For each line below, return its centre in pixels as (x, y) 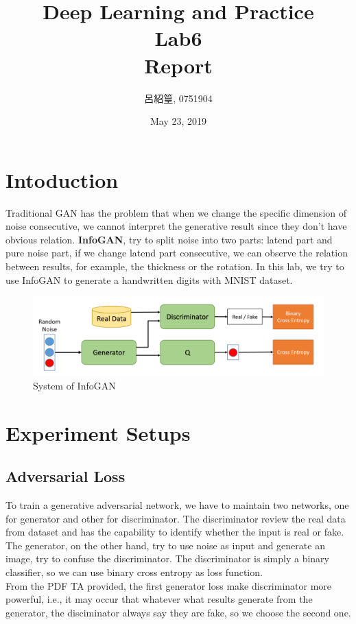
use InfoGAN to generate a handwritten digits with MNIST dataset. (149, 279)
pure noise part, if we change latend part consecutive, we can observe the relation (177, 253)
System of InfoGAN (74, 385)
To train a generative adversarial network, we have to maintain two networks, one (177, 505)
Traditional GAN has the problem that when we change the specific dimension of (176, 212)
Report (178, 65)
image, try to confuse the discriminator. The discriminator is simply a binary (167, 559)
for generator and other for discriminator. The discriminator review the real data (176, 518)
